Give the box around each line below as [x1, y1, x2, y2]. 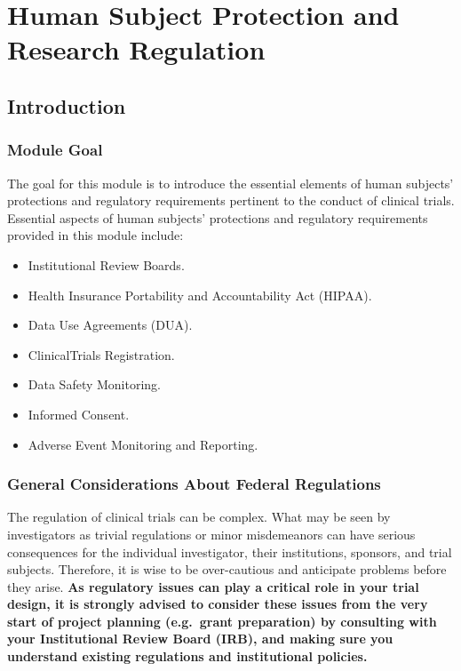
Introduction [7, 92, 126, 119]
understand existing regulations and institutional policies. [7, 647, 368, 666]
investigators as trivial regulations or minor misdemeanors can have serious [7, 524, 416, 543]
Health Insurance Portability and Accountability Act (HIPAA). [28, 285, 372, 304]
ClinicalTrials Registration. [28, 345, 175, 363]
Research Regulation [7, 31, 266, 68]
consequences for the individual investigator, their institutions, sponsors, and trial [7, 542, 452, 561]
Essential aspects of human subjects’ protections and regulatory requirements [7, 208, 428, 227]
